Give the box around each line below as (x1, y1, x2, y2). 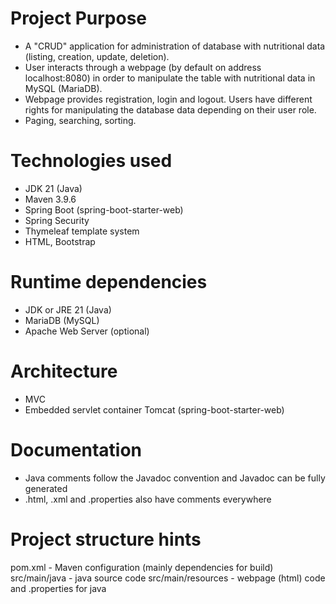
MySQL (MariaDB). (24, 82, 103, 94)
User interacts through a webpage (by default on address (24, 61, 262, 73)
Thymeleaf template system (24, 225, 140, 237)
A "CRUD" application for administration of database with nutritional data (24, 40, 326, 52)
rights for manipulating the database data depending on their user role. (24, 103, 317, 116)
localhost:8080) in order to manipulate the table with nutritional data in (24, 72, 316, 84)
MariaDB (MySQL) (24, 314, 100, 326)
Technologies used (10, 150, 173, 172)
